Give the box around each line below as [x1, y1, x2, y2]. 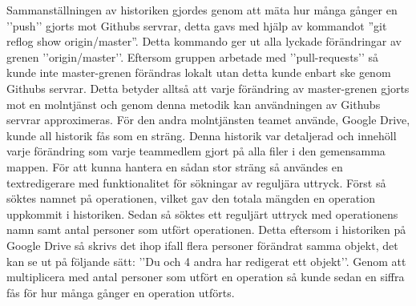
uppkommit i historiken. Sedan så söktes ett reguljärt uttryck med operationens [6, 205, 398, 222]
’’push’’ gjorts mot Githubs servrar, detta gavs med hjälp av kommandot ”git [6, 17, 387, 34]
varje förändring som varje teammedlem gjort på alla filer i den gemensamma [6, 143, 386, 159]
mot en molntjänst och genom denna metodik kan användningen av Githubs [6, 95, 381, 112]
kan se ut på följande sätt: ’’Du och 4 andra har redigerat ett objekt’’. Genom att [6, 252, 406, 269]
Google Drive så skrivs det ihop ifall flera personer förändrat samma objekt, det [6, 236, 398, 253]
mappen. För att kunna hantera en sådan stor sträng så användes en [6, 158, 343, 175]
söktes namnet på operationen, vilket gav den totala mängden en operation [6, 190, 375, 207]
